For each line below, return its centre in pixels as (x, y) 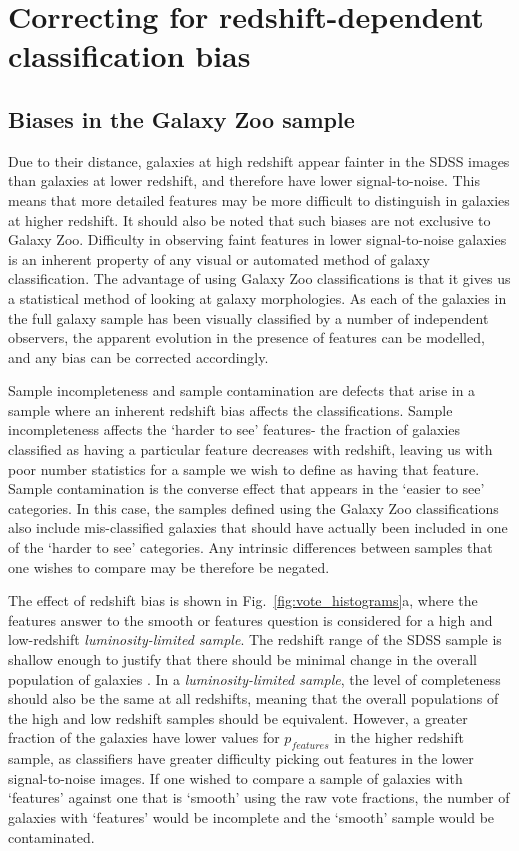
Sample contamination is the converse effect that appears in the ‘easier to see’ (246, 488)
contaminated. (51, 836)
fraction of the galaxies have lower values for (144, 737)
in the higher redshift (399, 737)
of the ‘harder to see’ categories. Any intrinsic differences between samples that (250, 547)
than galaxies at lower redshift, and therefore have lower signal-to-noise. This (244, 180)
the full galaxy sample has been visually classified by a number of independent (248, 317)
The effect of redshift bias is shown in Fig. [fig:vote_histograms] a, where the (243, 600)
